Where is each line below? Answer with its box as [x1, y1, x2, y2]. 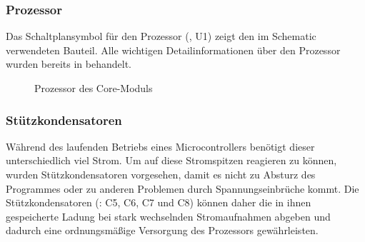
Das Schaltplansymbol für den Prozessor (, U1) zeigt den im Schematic [6, 29, 316, 44]
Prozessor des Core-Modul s [34, 81, 153, 95]
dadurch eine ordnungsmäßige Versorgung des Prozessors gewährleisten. [6, 223, 319, 238]
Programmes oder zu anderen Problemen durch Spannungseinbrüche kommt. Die [6, 181, 359, 196]
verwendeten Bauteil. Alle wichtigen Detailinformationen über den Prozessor [6, 42, 341, 57]
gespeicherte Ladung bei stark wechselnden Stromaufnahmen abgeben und [6, 208, 331, 223]
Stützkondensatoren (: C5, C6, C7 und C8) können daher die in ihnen [6, 195, 311, 210]
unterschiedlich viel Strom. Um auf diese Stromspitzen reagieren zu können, [6, 153, 337, 168]
